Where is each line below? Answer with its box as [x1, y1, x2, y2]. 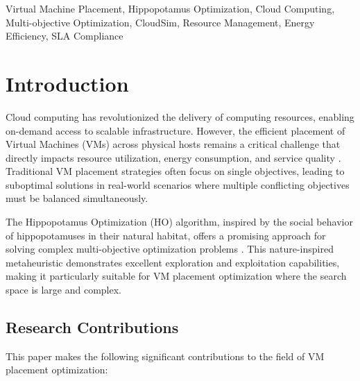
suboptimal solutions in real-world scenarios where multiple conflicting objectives [6, 177, 350, 192]
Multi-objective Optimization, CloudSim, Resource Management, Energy [6, 15, 315, 29]
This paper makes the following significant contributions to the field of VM [6, 348, 325, 363]
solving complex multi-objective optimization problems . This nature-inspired [6, 242, 334, 256]
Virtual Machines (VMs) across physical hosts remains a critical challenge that [6, 137, 341, 151]
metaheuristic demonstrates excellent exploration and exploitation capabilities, [6, 255, 340, 269]
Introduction [6, 69, 129, 97]
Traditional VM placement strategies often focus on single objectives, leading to [6, 164, 345, 178]
